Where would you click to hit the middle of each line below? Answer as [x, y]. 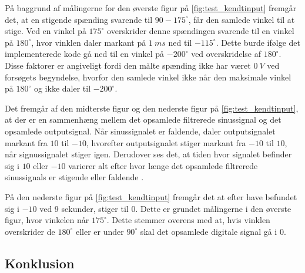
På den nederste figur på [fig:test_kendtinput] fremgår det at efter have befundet [151, 196]
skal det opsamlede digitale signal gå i [209, 231]
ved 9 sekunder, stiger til [84, 208]
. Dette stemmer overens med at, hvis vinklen [188, 220]
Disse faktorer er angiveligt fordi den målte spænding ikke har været [128, 65]
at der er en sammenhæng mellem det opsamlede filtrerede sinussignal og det [143, 119]
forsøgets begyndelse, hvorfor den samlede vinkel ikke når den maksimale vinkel [148, 77]
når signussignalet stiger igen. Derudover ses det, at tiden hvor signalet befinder [148, 154]
